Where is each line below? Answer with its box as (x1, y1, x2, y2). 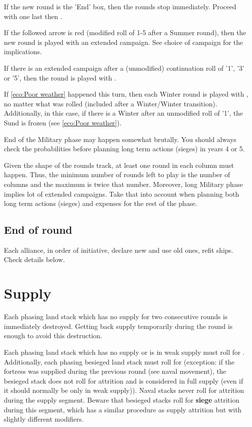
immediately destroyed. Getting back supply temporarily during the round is (4, 321, 233, 331)
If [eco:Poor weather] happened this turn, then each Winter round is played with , (4, 89, 249, 99)
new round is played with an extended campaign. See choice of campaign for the (4, 37, 243, 47)
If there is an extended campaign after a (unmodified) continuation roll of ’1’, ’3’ (4, 62, 245, 73)
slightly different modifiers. (4, 414, 84, 424)
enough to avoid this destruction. (4, 330, 103, 341)
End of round (4, 222, 72, 237)
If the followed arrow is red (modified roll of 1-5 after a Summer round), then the (4, 27, 246, 38)
